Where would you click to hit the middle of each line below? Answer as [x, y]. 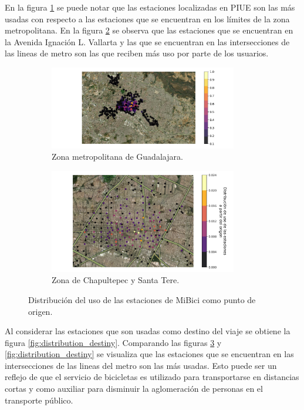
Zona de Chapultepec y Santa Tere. [116, 280]
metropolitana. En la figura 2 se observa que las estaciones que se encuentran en [149, 30]
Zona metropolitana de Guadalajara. [117, 157]
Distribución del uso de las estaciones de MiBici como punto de [142, 299]
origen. [40, 311]
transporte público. [39, 400]
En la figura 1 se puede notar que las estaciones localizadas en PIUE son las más [150, 7]
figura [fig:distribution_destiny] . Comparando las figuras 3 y [113, 342]
